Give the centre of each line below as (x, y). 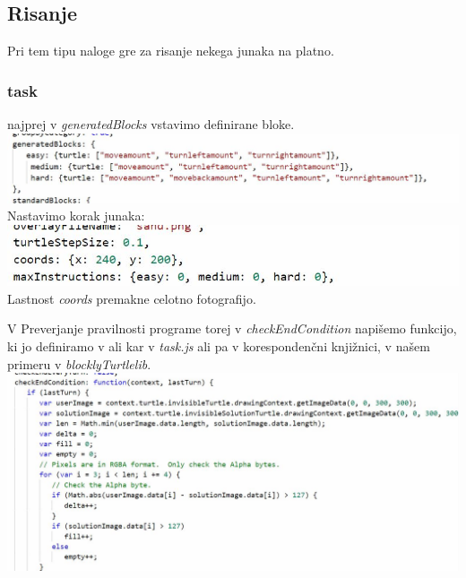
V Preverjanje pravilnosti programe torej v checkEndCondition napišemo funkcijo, (232, 328)
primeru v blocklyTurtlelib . (79, 363)
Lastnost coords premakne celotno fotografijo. (132, 298)
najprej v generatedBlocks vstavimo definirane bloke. (151, 124)
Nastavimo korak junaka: (76, 216)
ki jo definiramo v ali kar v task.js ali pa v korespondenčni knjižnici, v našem (219, 345)
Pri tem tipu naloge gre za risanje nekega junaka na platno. (171, 51)
